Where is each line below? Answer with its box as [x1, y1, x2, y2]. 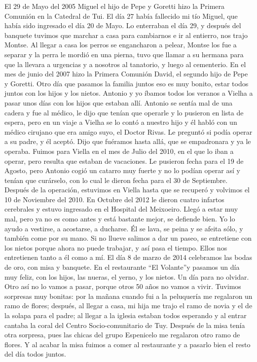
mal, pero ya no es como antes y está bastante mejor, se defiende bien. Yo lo [4, 214, 235, 224]
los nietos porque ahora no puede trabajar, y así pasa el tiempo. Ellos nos [4, 242, 227, 253]
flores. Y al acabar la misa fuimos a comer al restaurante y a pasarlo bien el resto [4, 339, 251, 349]
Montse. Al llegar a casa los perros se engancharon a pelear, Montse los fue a [4, 39, 237, 50]
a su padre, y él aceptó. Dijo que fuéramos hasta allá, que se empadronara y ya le [4, 136, 251, 146]
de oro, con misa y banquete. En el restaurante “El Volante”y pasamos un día [4, 262, 240, 272]
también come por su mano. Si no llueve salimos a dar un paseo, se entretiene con [4, 233, 252, 243]
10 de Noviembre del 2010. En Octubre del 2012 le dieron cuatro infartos [4, 194, 224, 204]
